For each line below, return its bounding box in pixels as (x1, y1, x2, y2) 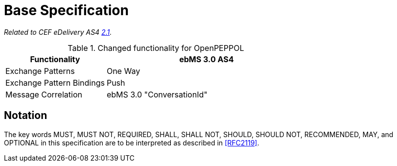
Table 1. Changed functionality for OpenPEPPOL (68, 43, 244, 53)
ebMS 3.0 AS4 (179, 54, 234, 64)
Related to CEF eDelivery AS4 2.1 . (4, 27, 112, 36)
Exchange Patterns (5, 66, 75, 76)
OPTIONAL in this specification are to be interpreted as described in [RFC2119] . (4, 138, 259, 147)
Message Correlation (5, 89, 82, 99)
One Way (106, 66, 140, 76)
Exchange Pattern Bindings (5, 77, 105, 88)
